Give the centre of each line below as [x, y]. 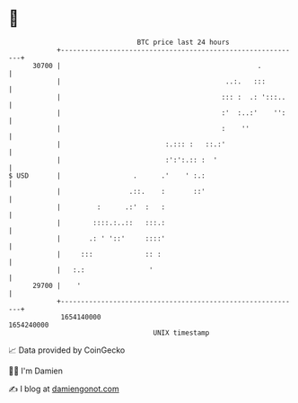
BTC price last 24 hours [183, 42]
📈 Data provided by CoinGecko [67, 350]
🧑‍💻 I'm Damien [36, 371]
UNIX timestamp [181, 333]
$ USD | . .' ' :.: [107, 175]
